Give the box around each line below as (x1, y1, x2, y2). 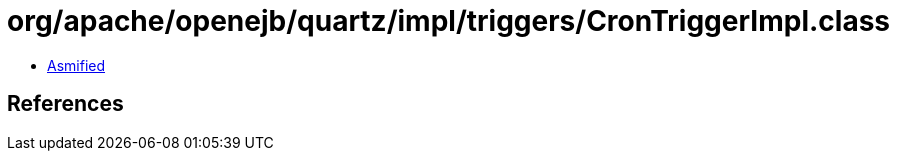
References (7, 91, 124, 117)
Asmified (47, 56, 106, 74)
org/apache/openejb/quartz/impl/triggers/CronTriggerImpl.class (7, 4, 890, 38)
